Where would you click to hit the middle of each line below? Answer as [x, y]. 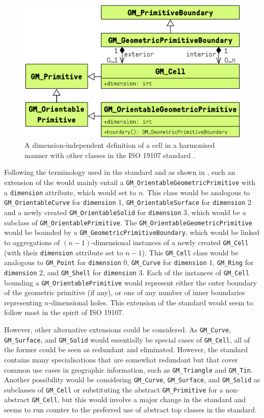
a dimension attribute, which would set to [70, 192]
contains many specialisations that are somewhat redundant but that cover [121, 359]
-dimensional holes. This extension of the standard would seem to [151, 302]
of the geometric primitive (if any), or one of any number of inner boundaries [125, 292]
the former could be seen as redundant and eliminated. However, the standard [126, 349]
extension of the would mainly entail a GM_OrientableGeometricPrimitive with [130, 182]
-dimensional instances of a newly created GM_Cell [170, 242]
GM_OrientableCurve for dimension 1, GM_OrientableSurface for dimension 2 [128, 202]
